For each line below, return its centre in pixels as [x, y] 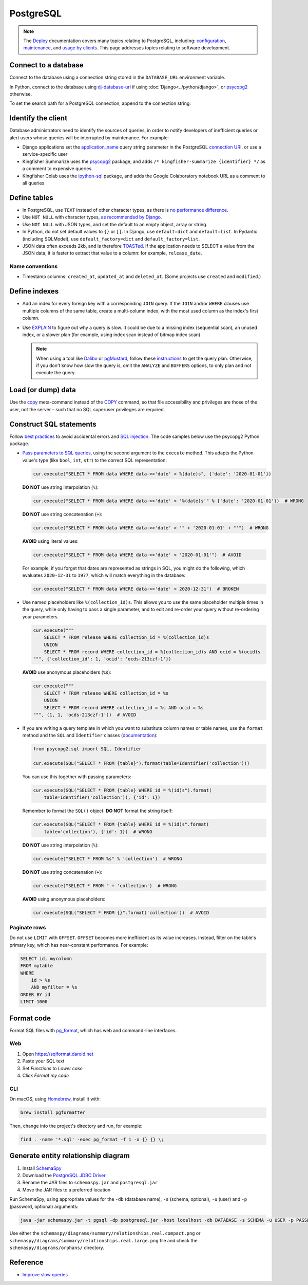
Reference [26, 1263]
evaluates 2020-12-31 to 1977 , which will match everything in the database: [104, 575]
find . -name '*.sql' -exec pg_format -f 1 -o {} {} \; [92, 1140]
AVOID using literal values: [51, 541]
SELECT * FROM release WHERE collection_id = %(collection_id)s [127, 638]
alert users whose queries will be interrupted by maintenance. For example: [89, 137]
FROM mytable [37, 966]
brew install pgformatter [53, 1113]
